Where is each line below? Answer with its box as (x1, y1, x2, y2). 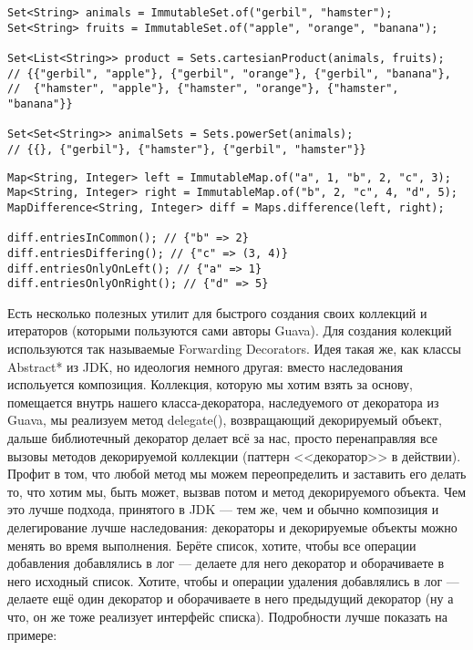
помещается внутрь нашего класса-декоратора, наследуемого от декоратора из (7, 392, 439, 411)
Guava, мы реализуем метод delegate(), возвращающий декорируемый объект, (7, 410, 442, 429)
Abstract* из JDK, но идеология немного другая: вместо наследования (7, 356, 403, 376)
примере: (7, 624, 57, 644)
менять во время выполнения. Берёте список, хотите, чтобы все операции (7, 535, 416, 554)
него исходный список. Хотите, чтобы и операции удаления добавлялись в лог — (7, 571, 459, 590)
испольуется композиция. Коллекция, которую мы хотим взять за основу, (7, 375, 413, 394)
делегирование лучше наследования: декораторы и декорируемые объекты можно (7, 517, 458, 536)
